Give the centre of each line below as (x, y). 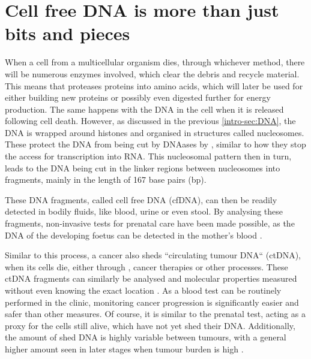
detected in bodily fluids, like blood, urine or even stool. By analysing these (144, 211)
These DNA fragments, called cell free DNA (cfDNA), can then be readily (141, 199)
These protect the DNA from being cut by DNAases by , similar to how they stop (155, 144)
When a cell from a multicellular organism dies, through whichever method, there (155, 62)
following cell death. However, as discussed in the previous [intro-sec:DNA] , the (150, 121)
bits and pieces (68, 33)
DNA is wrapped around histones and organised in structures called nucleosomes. (155, 132)
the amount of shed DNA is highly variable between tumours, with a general (146, 337)
